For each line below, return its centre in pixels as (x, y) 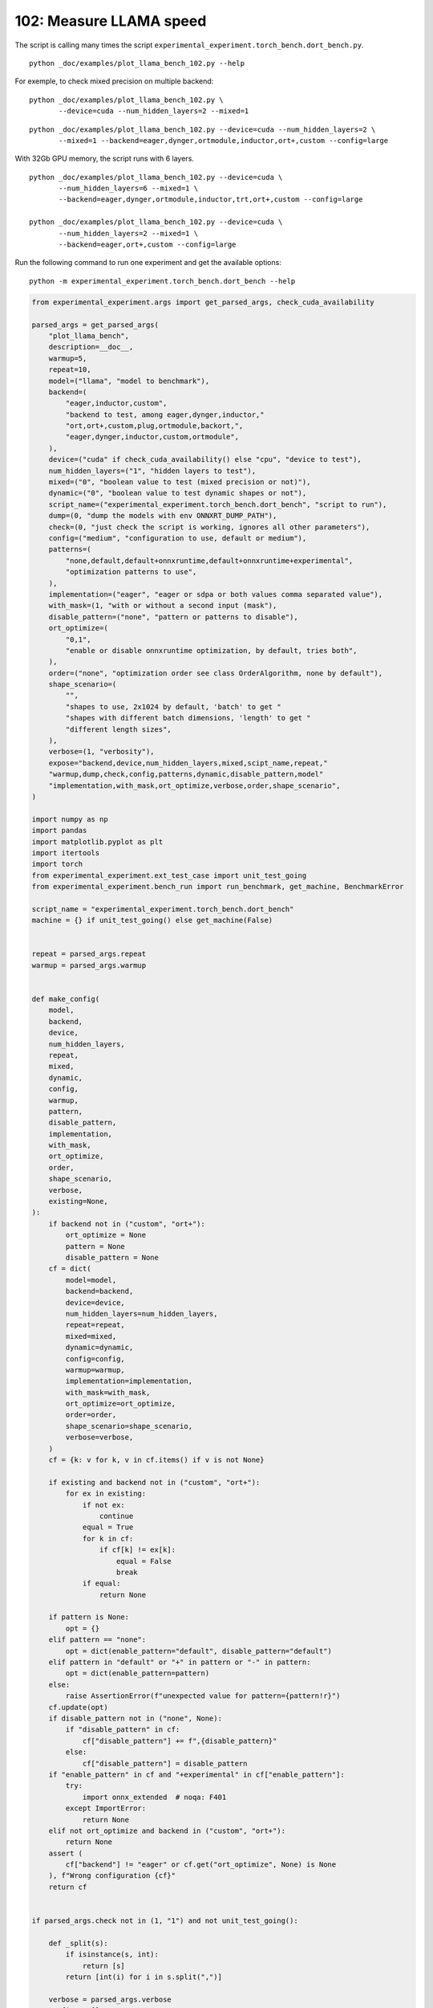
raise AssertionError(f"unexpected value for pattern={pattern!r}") (203, 1696)
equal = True (108, 1527)
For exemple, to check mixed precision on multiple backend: (114, 81)
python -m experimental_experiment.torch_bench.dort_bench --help (162, 281)
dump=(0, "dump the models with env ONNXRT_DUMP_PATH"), (163, 516)
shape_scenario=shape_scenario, (129, 1426)
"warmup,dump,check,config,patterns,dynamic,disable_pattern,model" (186, 774)
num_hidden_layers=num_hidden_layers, (142, 1314)
